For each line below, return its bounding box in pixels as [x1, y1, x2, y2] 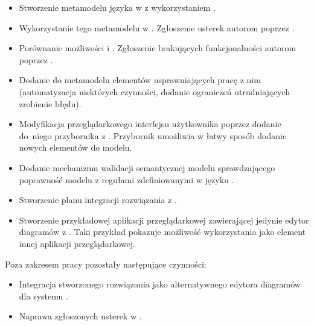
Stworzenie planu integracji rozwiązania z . [19, 193, 177, 206]
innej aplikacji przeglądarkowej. [19, 237, 136, 249]
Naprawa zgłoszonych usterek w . [19, 310, 142, 322]
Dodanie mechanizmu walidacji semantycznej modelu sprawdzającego [19, 161, 275, 174]
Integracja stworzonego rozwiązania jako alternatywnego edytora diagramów [19, 278, 301, 290]
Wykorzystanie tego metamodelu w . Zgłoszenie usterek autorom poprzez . [19, 21, 295, 34]
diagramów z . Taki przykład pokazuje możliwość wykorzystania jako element [19, 225, 306, 238]
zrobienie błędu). [19, 97, 82, 110]
